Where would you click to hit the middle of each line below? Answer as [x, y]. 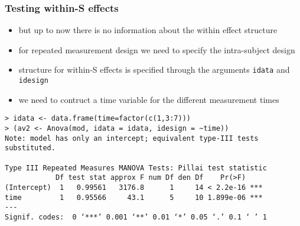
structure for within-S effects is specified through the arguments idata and [154, 70]
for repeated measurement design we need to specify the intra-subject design [157, 49]
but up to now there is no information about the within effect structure [148, 30]
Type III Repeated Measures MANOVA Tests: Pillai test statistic [136, 168]
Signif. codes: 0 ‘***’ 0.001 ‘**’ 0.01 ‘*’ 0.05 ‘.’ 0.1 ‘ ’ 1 [136, 217]
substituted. [30, 148]
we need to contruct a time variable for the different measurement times [149, 99]
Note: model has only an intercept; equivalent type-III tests [132, 138]
